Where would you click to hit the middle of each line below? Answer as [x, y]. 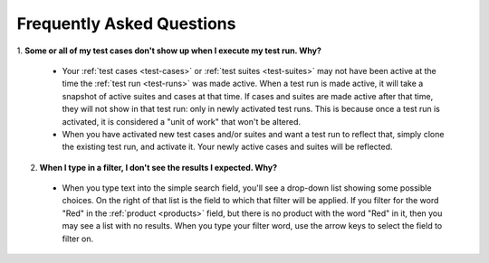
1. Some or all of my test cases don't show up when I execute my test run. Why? [169, 51]
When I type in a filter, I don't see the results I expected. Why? [158, 167]
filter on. [78, 239]
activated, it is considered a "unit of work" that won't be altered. [182, 121]
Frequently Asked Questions [126, 23]
